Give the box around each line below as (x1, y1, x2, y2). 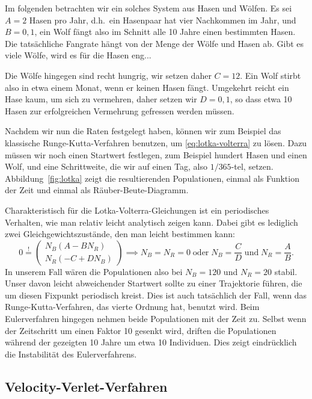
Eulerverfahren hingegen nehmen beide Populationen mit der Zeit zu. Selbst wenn (5, 312, 307, 325)
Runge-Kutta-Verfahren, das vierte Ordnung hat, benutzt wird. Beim (5, 300, 260, 313)
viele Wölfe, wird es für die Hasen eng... (5, 49, 151, 61)
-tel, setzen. (231, 160, 274, 173)
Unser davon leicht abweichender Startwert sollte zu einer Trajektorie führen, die (5, 277, 302, 289)
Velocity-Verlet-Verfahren (5, 377, 168, 395)
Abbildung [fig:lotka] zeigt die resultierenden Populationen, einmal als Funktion (5, 172, 299, 184)
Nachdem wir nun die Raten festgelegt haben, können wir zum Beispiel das (5, 125, 281, 137)
